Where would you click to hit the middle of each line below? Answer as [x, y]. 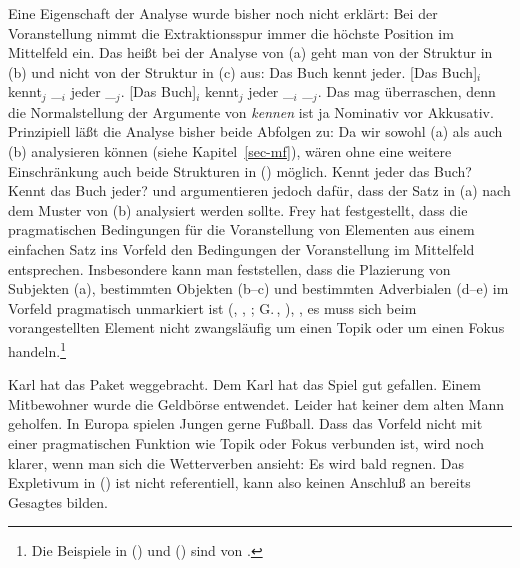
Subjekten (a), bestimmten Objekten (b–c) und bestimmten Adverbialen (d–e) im [258, 288]
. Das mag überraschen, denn [406, 91]
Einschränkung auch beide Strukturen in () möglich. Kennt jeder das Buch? [240, 170]
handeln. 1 [37, 349]
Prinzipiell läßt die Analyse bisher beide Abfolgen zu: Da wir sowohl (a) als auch [255, 131]
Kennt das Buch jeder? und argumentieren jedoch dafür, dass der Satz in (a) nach [259, 190]
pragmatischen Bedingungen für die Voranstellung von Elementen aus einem [241, 229]
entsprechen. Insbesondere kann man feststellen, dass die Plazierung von [229, 268]
